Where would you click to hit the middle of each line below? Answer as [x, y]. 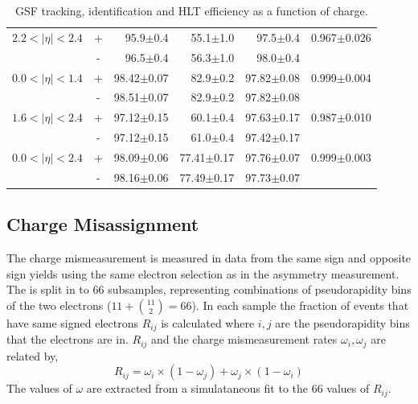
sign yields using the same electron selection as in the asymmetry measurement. [203, 273]
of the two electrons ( [59, 305]
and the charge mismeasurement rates [244, 339]
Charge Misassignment [103, 224]
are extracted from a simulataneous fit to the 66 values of [228, 388]
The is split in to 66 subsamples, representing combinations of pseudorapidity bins [209, 289]
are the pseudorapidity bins [342, 322]
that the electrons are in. [68, 339]
